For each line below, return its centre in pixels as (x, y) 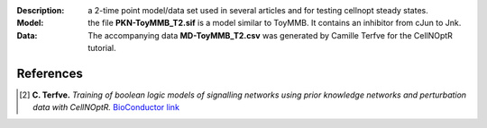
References (50, 73)
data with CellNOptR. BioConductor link (106, 107)
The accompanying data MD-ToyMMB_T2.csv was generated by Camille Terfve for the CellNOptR (270, 35)
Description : (41, 10)
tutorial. (102, 48)
